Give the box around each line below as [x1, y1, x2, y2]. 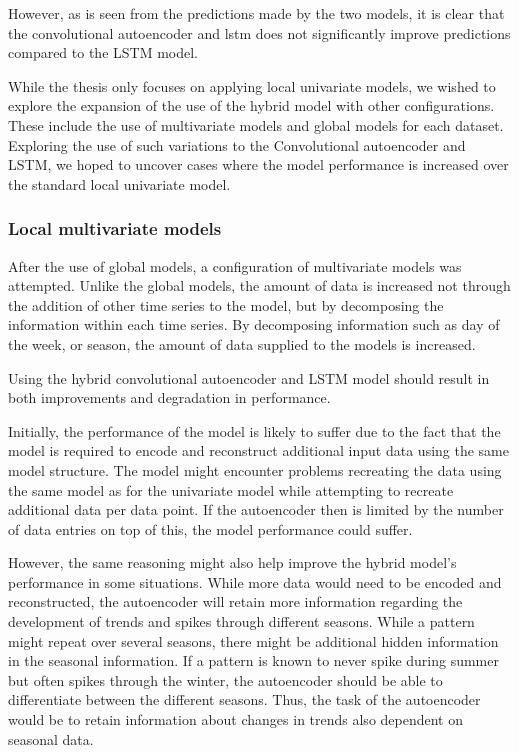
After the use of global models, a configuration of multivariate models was [8, 255, 462, 276]
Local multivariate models [8, 216, 222, 241]
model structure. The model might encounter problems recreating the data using [8, 459, 502, 480]
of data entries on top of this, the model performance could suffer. [8, 518, 413, 539]
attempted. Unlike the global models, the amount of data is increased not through [8, 275, 511, 296]
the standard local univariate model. [8, 173, 231, 194]
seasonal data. [8, 728, 94, 749]
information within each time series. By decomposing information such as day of [8, 314, 500, 335]
